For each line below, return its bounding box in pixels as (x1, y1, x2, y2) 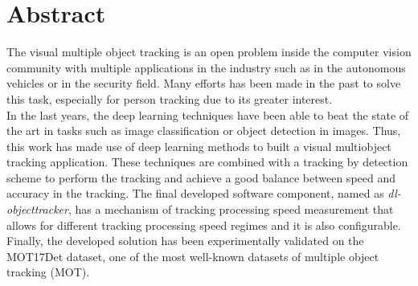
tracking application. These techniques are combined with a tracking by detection (6, 153, 408, 170)
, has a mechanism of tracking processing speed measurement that (68, 201, 394, 218)
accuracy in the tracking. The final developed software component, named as (6, 185, 384, 202)
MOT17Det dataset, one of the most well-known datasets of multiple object (6, 247, 379, 264)
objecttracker (6, 201, 68, 218)
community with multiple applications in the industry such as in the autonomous (6, 59, 406, 76)
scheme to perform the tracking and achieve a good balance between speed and (6, 169, 396, 186)
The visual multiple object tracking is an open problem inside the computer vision (6, 43, 412, 60)
